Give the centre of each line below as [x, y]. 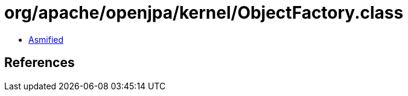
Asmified [46, 39]
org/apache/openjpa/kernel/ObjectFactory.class [204, 13]
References [40, 63]
